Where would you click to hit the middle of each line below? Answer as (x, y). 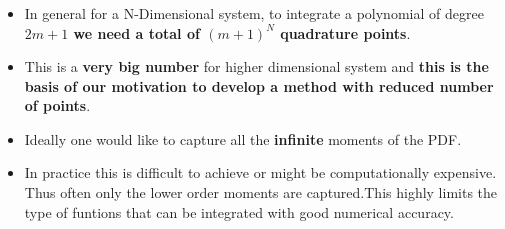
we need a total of (136, 32)
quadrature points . (345, 32)
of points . (57, 105)
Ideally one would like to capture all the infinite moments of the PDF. (243, 138)
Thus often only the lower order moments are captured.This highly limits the (261, 192)
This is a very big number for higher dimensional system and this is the (256, 66)
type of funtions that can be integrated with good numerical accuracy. (239, 211)
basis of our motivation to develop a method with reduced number (259, 85)
